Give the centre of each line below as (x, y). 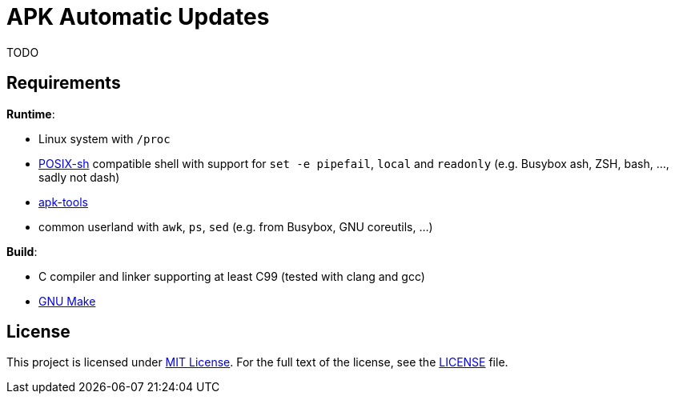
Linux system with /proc (104, 138)
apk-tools (63, 202)
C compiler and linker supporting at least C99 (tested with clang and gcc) (232, 276)
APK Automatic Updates (138, 17)
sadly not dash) (79, 177)
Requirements (64, 83)
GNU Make (67, 301)
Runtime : (31, 114)
